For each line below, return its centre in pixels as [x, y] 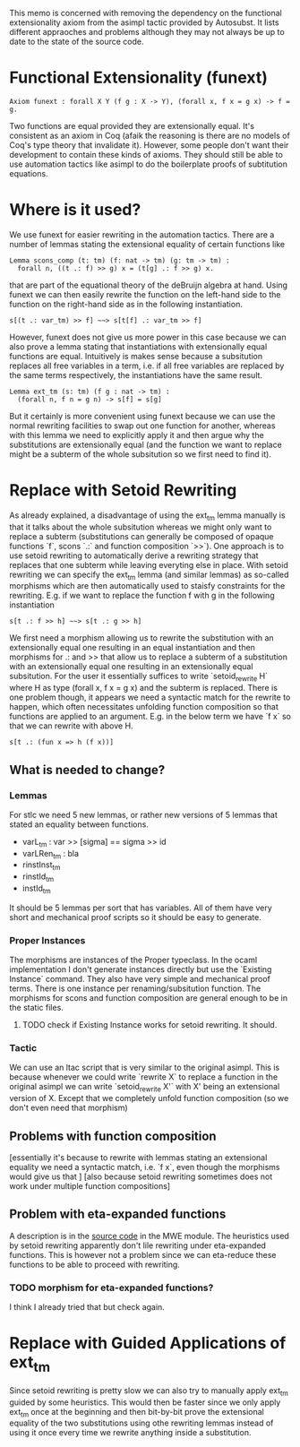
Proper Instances [47, 940]
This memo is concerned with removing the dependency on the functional [146, 13]
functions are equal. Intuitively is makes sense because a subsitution [136, 356]
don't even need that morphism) [69, 1108]
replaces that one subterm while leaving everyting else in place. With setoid [149, 564]
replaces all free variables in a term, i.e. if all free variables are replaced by [147, 366]
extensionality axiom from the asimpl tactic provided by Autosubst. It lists [144, 22]
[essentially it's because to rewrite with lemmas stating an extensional [138, 1158]
